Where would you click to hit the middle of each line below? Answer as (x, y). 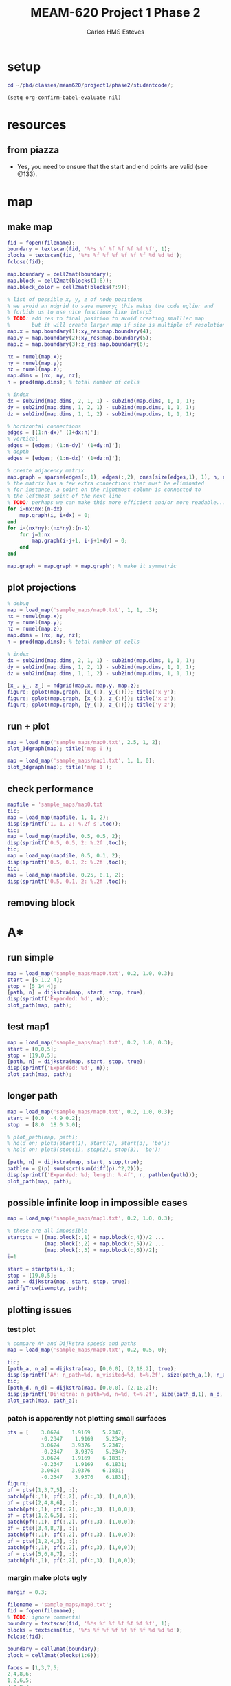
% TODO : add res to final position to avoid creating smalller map (106, 319)
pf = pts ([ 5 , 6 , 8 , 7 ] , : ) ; (43, 1554)
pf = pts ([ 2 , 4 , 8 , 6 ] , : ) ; (43, 1503)
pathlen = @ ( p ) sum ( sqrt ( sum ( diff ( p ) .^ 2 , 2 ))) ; (75, 1169)
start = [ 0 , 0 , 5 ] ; (32, 1049)
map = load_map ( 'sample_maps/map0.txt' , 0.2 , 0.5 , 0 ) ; (87, 1350)
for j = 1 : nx (35, 534)
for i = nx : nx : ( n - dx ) (35, 509)
